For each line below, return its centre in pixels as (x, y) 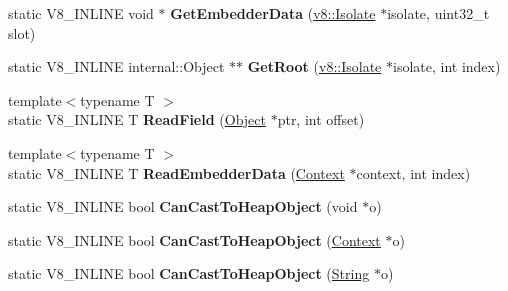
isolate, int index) (446, 66)
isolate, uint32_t (438, 13)
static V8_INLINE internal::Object (116, 66)
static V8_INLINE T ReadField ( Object (137, 119)
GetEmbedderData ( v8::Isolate (273, 13)
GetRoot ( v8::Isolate (314, 66)
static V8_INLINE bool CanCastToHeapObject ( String (189, 273)
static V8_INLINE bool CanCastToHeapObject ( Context (194, 239)
